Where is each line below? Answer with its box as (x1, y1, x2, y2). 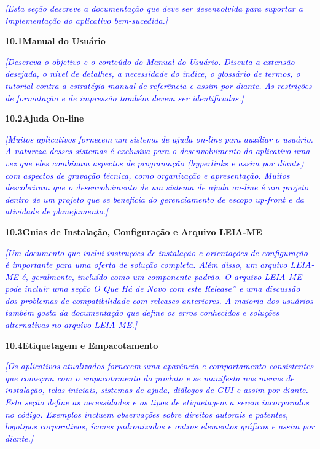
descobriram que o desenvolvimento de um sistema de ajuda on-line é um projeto (5, 181, 309, 193)
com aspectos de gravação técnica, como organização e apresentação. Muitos (5, 168, 290, 181)
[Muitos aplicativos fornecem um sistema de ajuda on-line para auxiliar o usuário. (5, 132, 313, 145)
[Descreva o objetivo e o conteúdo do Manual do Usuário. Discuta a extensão (5, 55, 295, 68)
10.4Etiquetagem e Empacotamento (5, 338, 158, 351)
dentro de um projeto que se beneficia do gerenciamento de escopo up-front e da (5, 192, 304, 205)
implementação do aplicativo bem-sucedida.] (5, 14, 168, 26)
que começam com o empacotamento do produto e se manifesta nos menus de (5, 371, 294, 384)
